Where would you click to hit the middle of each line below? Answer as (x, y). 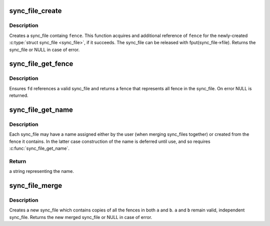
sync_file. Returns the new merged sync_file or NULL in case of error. (81, 217)
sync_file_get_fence (41, 64)
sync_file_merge (36, 185)
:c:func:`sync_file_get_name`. (39, 148)
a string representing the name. (42, 171)
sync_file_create (35, 11)
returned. (19, 96)
